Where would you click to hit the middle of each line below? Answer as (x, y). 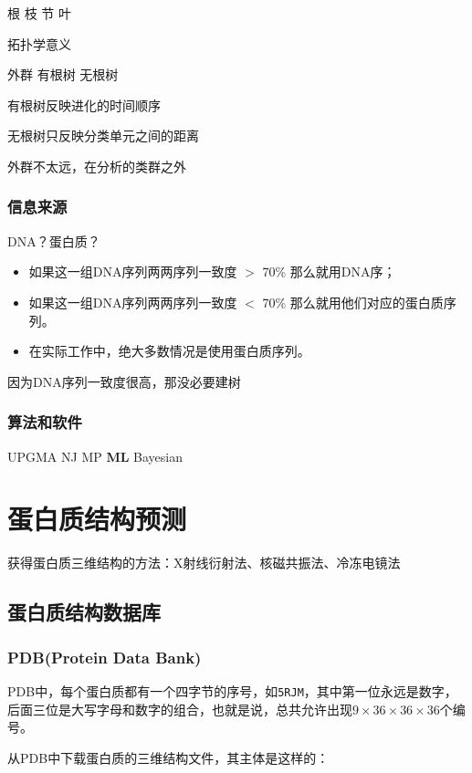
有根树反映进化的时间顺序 (84, 104)
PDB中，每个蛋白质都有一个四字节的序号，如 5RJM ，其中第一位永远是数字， (232, 690)
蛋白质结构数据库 (84, 612)
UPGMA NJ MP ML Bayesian (95, 456)
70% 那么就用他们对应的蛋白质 (353, 302)
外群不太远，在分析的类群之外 (97, 166)
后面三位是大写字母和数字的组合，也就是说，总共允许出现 (180, 709)
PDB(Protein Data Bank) (105, 657)
